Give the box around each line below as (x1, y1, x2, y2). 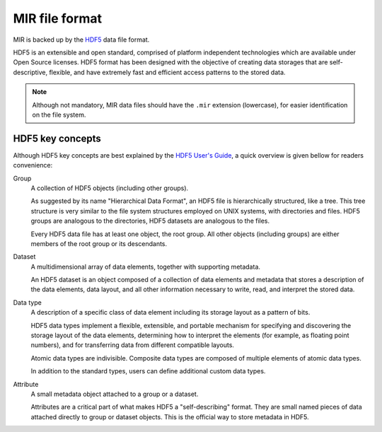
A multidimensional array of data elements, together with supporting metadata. (30, 262, 261, 271)
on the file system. (32, 110, 86, 119)
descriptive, (13, 68, 48, 76)
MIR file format (13, 11, 103, 26)
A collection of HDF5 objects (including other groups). (30, 184, 189, 192)
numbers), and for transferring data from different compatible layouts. (30, 341, 235, 349)
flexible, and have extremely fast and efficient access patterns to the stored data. (49, 68, 286, 76)
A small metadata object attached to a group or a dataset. (30, 390, 199, 398)
